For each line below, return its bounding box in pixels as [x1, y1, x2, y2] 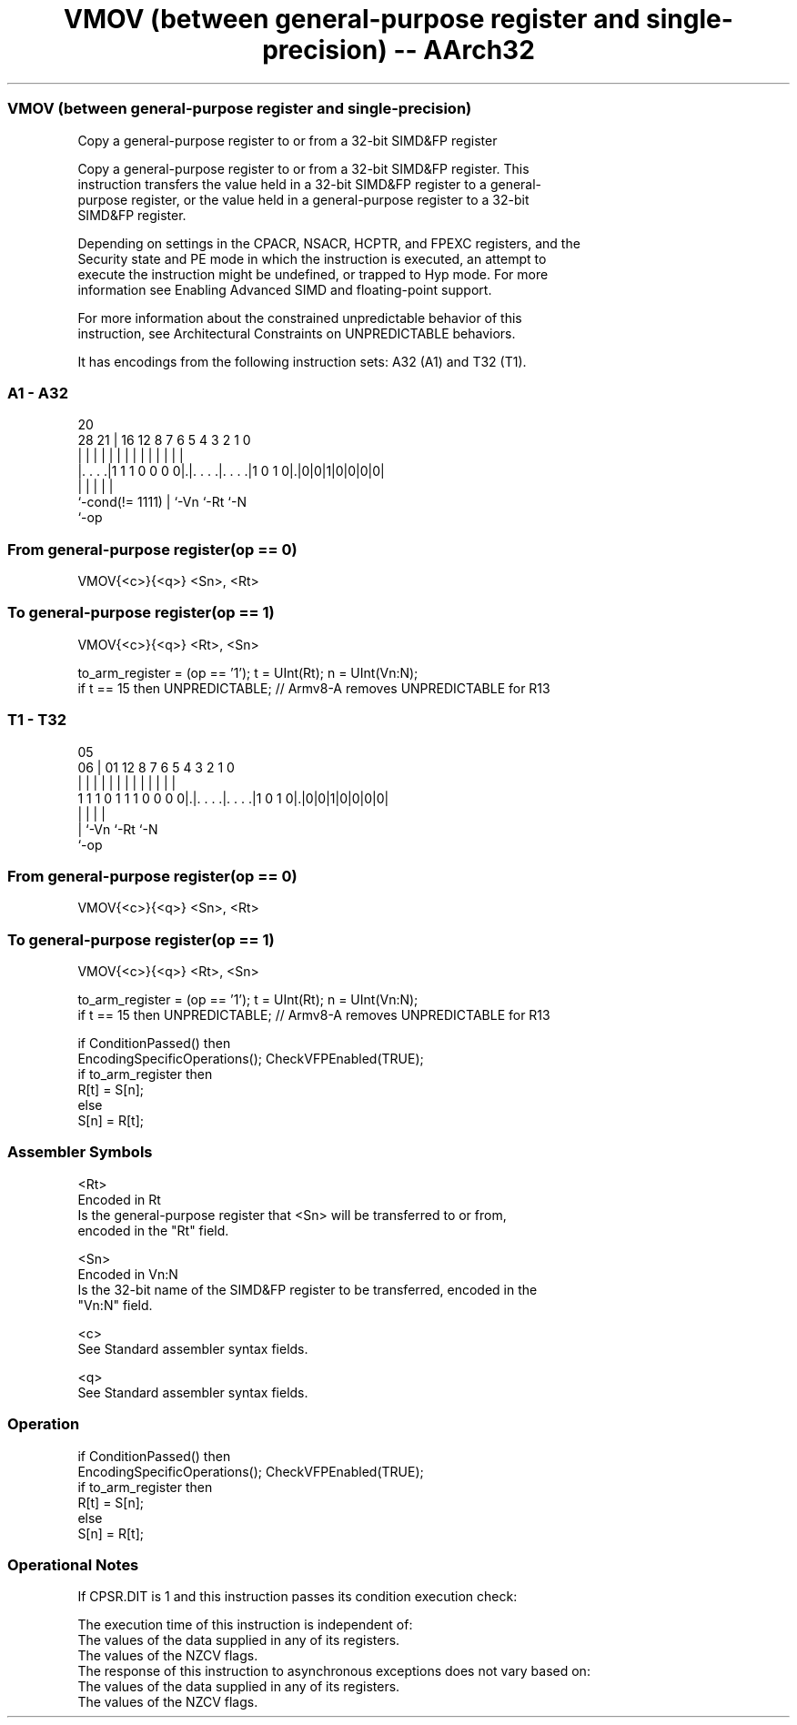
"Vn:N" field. [77, 1296, 153, 1313]
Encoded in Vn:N [77, 1266, 178, 1282]
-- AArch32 [393, 35, 535, 66]
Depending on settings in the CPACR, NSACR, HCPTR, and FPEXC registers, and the [77, 235, 580, 251]
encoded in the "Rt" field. [77, 1222, 229, 1238]
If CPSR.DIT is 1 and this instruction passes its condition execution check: [77, 1589, 518, 1605]
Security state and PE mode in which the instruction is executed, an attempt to [77, 250, 547, 267]
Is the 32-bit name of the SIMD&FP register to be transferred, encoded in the [77, 1281, 538, 1297]
